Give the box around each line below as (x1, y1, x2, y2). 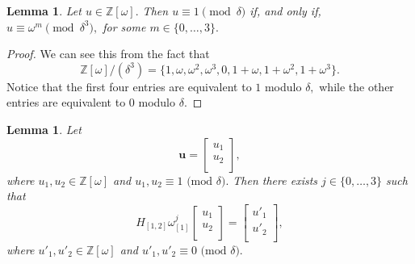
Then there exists (233, 171, 318, 188)
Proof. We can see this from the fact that (6, 45, 210, 62)
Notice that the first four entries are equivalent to (6, 78, 252, 94)
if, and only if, (249, 2, 321, 19)
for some (103, 18, 146, 35)
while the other (319, 78, 394, 94)
